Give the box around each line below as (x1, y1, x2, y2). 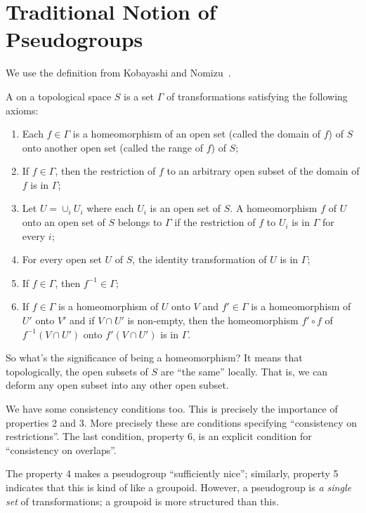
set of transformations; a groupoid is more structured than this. (6, 493, 279, 508)
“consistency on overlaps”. (6, 442, 117, 457)
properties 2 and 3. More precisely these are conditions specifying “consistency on (6, 415, 358, 429)
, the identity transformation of (132, 252, 267, 267)
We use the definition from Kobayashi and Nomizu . (6, 65, 231, 80)
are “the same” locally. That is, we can (160, 364, 328, 378)
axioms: (6, 102, 39, 117)
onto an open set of (22, 215, 105, 229)
